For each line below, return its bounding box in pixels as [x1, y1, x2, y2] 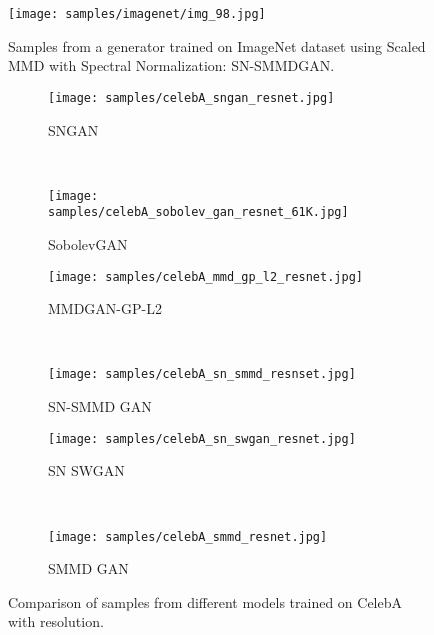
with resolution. [8, 611, 104, 632]
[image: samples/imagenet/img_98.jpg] [8, 7, 266, 21]
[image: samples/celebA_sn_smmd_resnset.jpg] [48, 367, 356, 382]
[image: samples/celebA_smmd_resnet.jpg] [48, 529, 328, 544]
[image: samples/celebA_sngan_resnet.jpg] [48, 90, 335, 105]
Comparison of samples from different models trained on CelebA [8, 591, 403, 612]
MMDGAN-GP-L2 [48, 298, 162, 319]
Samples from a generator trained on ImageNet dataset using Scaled [8, 35, 426, 56]
